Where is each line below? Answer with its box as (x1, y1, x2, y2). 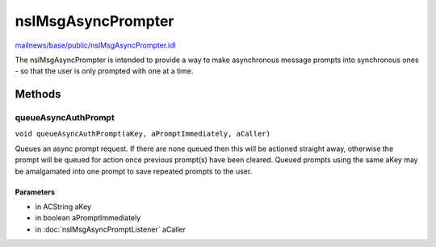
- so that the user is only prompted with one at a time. (15, 66, 194, 76)
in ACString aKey (35, 202, 92, 211)
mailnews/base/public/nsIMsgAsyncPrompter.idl (15, 40, 177, 50)
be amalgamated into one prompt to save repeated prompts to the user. (15, 166, 253, 176)
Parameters (15, 186, 56, 197)
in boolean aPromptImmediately (35, 213, 141, 223)
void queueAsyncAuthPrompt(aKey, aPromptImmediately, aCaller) (15, 129, 270, 139)
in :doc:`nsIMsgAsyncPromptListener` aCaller (35, 224, 186, 234)
